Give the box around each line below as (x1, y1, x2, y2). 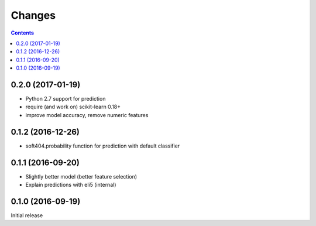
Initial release (11, 211, 43, 219)
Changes (11, 9, 56, 22)
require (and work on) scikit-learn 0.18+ (25, 103, 121, 111)
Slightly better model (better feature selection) (25, 173, 138, 180)
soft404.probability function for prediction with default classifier (25, 142, 180, 149)
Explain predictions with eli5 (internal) (25, 182, 116, 188)
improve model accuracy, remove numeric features (25, 111, 149, 118)
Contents (11, 29, 35, 36)
